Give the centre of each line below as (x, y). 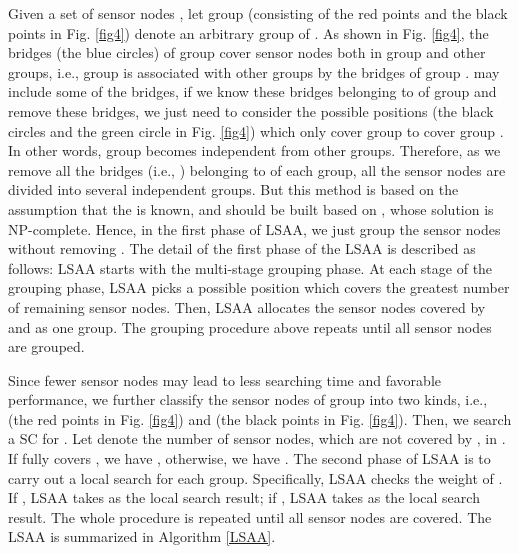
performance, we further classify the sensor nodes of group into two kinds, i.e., (248, 399)
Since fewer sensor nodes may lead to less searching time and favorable (225, 379)
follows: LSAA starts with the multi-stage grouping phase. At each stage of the (250, 267)
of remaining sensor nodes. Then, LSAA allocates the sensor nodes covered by (247, 306)
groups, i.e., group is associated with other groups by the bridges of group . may (254, 71)
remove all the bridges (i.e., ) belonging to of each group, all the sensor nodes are (257, 169)
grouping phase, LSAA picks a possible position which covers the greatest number (259, 287)
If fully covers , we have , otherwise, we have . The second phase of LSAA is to (249, 458)
